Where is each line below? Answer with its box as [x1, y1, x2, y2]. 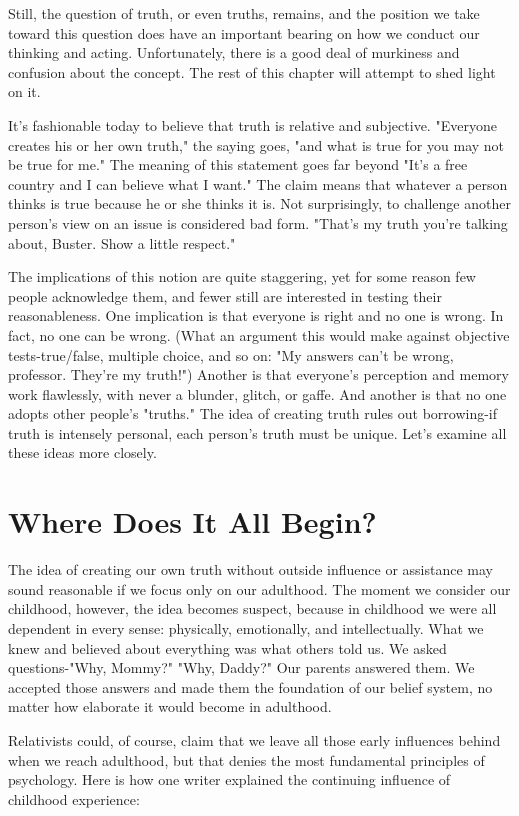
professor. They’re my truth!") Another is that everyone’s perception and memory [8, 364, 509, 385]
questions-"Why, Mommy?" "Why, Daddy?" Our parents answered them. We [8, 657, 475, 678]
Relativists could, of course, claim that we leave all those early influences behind [8, 729, 501, 750]
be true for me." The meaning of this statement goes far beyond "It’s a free [8, 154, 468, 175]
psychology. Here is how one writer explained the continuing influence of [8, 769, 451, 790]
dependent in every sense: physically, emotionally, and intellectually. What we [8, 617, 484, 638]
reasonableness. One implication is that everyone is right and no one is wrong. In [8, 305, 504, 326]
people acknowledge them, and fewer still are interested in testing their [8, 285, 442, 306]
